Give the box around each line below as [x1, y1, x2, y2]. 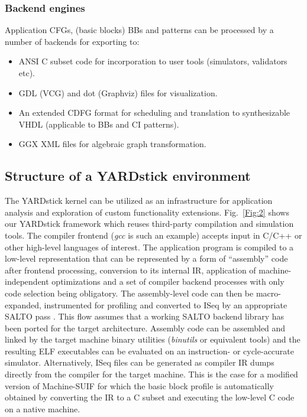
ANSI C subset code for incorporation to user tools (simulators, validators [18, 55, 287, 67]
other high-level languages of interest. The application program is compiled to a [5, 240, 294, 253]
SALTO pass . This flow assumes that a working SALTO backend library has [5, 310, 284, 322]
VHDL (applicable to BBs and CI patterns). [18, 118, 179, 130]
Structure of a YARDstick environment [5, 167, 251, 185]
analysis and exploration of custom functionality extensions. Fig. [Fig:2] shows [5, 206, 289, 218]
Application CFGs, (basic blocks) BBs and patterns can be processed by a [5, 24, 274, 36]
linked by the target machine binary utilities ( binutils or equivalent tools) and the [5, 333, 300, 346]
